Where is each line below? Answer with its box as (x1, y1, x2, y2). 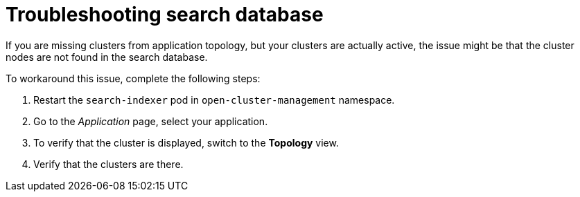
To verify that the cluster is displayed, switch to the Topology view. (33, 136, 339, 149)
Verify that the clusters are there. (33, 158, 184, 170)
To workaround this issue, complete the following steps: (6, 72, 261, 84)
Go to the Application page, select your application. (33, 115, 268, 127)
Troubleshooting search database (6, 3, 324, 26)
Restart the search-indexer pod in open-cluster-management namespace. (33, 93, 395, 106)
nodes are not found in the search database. (6, 50, 208, 63)
